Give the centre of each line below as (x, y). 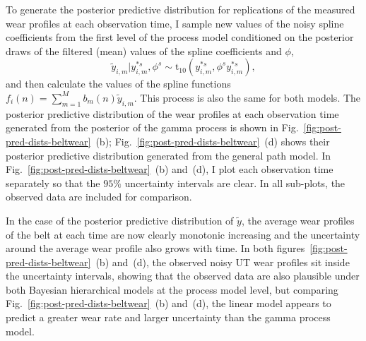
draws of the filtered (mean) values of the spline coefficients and (144, 50)
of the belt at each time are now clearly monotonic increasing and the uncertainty (183, 234)
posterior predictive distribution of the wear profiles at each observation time (172, 113)
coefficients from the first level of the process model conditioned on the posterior (180, 37)
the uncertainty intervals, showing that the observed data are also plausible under (183, 276)
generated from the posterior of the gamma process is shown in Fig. (152, 127)
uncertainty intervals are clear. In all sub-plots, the (235, 183)
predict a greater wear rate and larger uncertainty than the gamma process (168, 317)
